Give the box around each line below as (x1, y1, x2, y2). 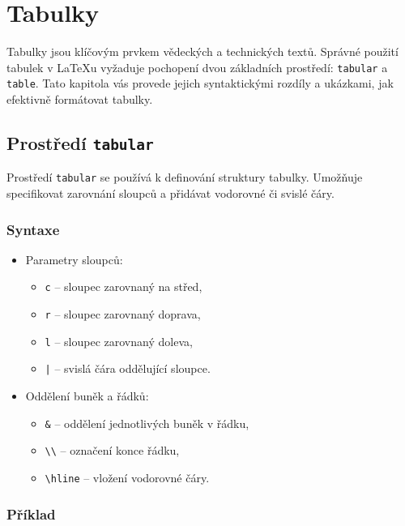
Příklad (6, 503, 56, 524)
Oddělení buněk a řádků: (25, 387, 149, 404)
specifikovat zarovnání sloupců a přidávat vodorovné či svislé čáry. (6, 185, 335, 202)
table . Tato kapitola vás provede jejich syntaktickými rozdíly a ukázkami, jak (6, 75, 394, 92)
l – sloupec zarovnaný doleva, (45, 332, 193, 349)
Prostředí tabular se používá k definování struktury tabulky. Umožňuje (6, 169, 363, 186)
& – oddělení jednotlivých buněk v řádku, (45, 414, 249, 431)
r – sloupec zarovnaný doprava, (45, 306, 201, 323)
